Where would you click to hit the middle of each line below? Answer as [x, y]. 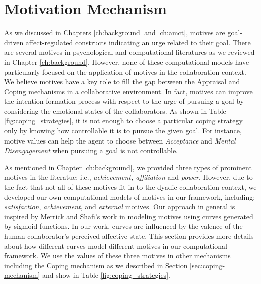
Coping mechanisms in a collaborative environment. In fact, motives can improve [128, 91]
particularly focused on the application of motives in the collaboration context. [125, 72]
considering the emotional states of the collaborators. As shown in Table [115, 111]
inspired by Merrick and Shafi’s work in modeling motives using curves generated [129, 216]
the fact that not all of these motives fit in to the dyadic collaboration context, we [130, 187]
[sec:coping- [208, 265]
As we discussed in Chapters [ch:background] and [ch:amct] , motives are [115, 32]
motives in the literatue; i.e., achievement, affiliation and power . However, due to [128, 177]
